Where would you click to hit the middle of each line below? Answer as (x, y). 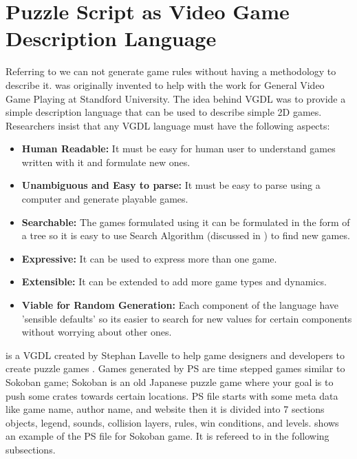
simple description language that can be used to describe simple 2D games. (164, 112)
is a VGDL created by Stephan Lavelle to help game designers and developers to (175, 355)
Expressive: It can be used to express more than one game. (149, 258)
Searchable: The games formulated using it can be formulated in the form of (186, 222)
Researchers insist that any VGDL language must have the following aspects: (168, 125)
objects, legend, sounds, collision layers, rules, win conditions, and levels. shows (172, 422)
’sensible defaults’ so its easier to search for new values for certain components (187, 318)
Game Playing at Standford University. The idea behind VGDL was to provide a (176, 98)
